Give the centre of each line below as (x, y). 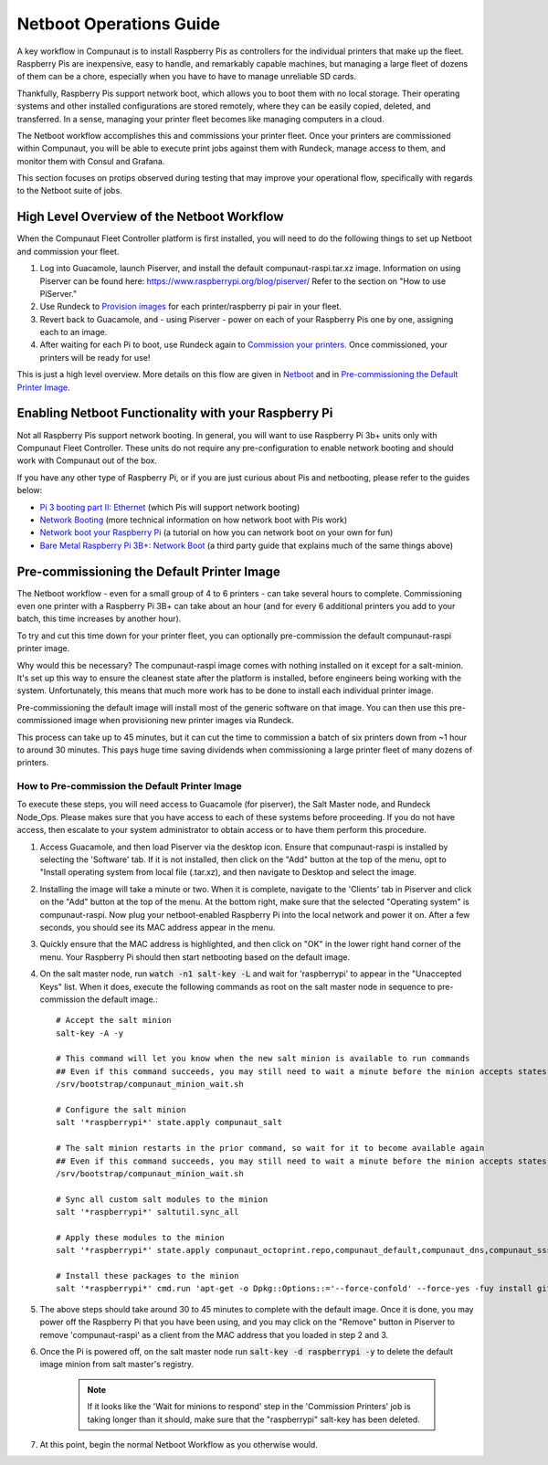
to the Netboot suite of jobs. (69, 191)
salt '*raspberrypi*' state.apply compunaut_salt (169, 1122)
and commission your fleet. (68, 251)
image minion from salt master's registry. (117, 1365)
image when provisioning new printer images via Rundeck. (184, 721)
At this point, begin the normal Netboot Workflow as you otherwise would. (179, 1444)
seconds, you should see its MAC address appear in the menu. (158, 927)
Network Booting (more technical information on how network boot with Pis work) (194, 520)
